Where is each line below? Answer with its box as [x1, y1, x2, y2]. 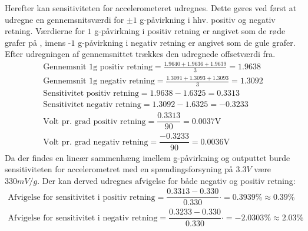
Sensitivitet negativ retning [43, 101, 141, 109]
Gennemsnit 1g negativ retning [43, 77, 155, 86]
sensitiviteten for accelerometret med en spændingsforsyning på [5, 163, 233, 175]
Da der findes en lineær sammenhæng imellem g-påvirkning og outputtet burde [5, 151, 290, 163]
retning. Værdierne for [5, 25, 85, 37]
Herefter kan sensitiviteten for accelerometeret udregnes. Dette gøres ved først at [5, 2, 297, 14]
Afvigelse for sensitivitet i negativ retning [8, 213, 158, 222]
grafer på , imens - [5, 36, 71, 48]
